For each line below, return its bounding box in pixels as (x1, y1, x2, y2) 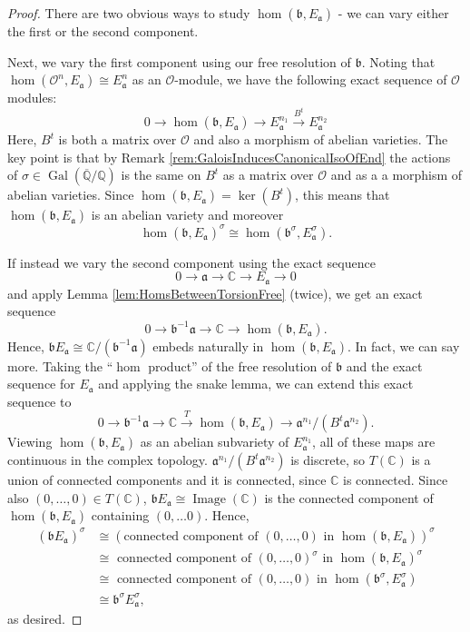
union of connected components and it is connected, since (7, 470, 327, 489)
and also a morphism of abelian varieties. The (193, 130, 448, 149)
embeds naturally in (152, 336, 264, 355)
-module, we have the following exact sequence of (174, 70, 447, 89)
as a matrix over (222, 165, 314, 184)
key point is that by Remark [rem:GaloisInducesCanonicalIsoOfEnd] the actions (7, 147, 451, 166)
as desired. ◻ (7, 609, 83, 628)
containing (91, 506, 150, 525)
